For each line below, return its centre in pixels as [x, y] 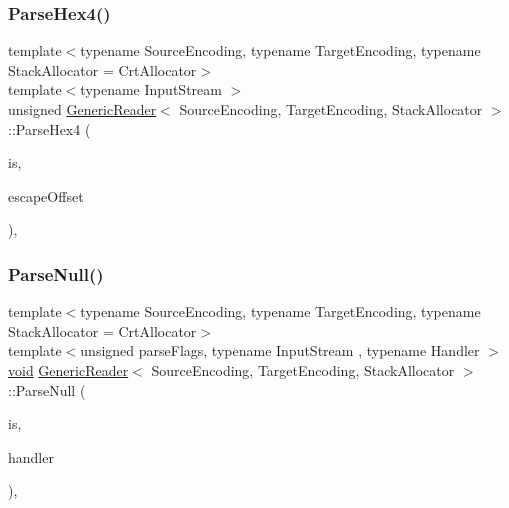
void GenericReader [68, 369]
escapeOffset [46, 195]
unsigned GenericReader [82, 109]
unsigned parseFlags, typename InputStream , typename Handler [280, 350]
